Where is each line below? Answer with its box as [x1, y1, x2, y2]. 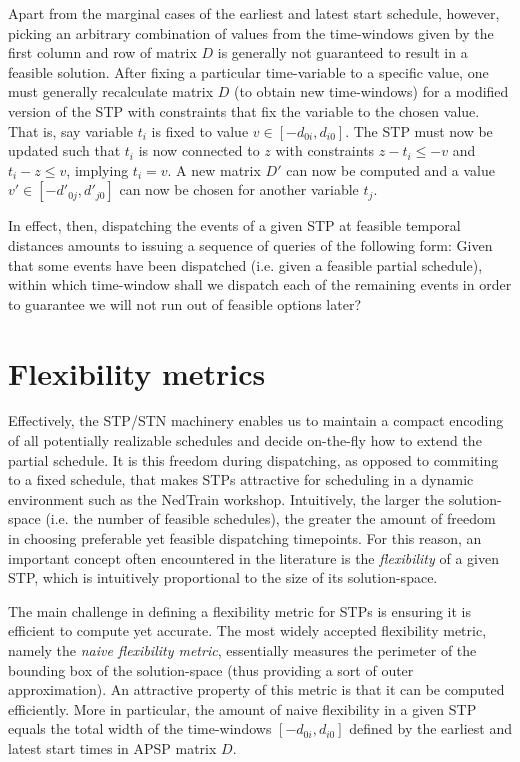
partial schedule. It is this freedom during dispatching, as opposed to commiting [8, 449, 499, 470]
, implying [66, 159, 129, 180]
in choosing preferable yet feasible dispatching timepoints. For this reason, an [8, 528, 482, 548]
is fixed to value [151, 120, 249, 141]
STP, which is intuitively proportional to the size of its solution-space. [8, 567, 438, 588]
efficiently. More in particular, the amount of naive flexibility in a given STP [8, 698, 477, 719]
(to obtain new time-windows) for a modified [234, 81, 509, 102]
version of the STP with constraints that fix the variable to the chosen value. [8, 100, 480, 121]
